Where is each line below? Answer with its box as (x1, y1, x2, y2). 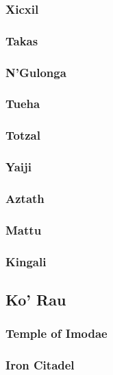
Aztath (5, 189, 45, 206)
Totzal (5, 127, 40, 144)
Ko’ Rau (5, 288, 66, 310)
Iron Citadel (5, 356, 75, 374)
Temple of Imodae (5, 325, 108, 342)
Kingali (5, 253, 47, 270)
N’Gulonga (5, 63, 66, 81)
